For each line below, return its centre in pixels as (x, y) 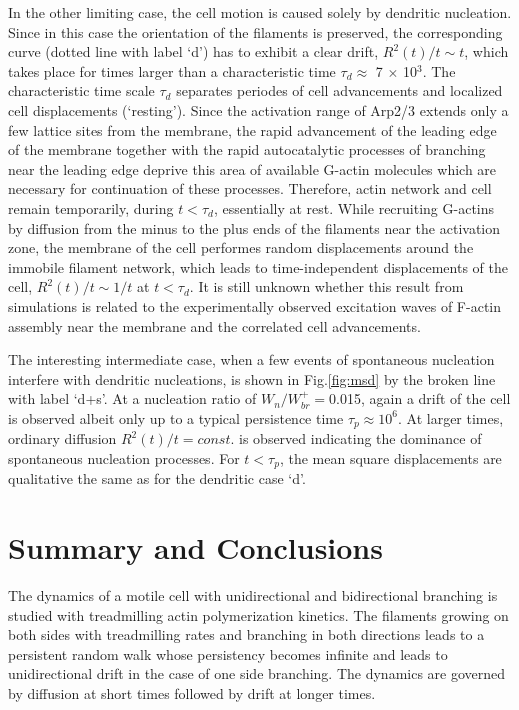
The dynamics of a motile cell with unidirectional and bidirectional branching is (253, 595)
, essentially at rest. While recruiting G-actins (354, 207)
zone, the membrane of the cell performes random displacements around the (241, 247)
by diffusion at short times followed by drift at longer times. (192, 693)
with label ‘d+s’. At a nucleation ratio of (132, 398)
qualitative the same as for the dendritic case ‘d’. (157, 478)
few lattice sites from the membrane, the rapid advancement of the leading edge (252, 129)
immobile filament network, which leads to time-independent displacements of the (258, 266)
